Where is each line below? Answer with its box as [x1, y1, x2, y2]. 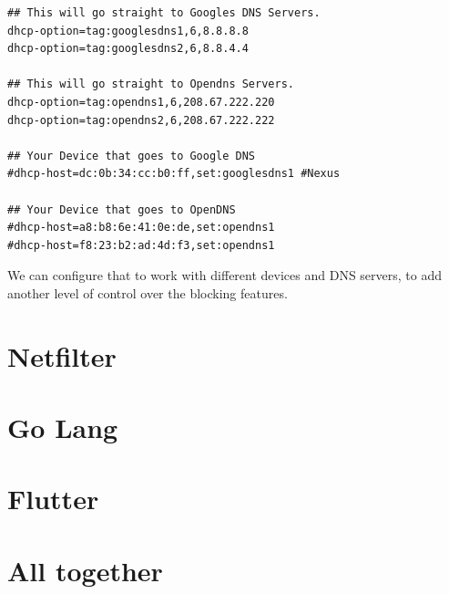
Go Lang [7, 409, 118, 446]
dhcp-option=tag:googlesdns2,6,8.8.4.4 [7, 42, 249, 56]
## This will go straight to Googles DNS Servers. [7, 6, 321, 19]
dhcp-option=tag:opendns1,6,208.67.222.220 [7, 95, 275, 109]
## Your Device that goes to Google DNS [7, 149, 256, 162]
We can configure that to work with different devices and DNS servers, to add [7, 266, 442, 285]
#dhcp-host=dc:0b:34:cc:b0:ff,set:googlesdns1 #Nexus [7, 167, 341, 181]
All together [7, 551, 163, 589]
